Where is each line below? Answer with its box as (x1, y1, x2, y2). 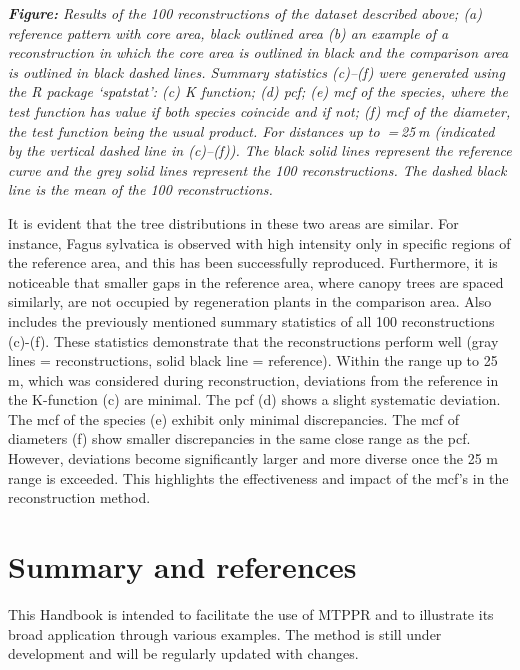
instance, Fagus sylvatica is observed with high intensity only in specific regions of (8, 232, 511, 253)
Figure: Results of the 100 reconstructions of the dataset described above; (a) (8, 3, 482, 23)
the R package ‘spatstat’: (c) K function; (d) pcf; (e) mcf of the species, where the (8, 81, 508, 102)
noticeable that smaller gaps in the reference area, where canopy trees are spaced (8, 271, 504, 292)
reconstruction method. (8, 487, 151, 508)
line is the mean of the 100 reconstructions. (8, 179, 273, 200)
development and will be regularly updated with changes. (8, 643, 359, 664)
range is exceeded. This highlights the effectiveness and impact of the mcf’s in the (8, 467, 509, 488)
